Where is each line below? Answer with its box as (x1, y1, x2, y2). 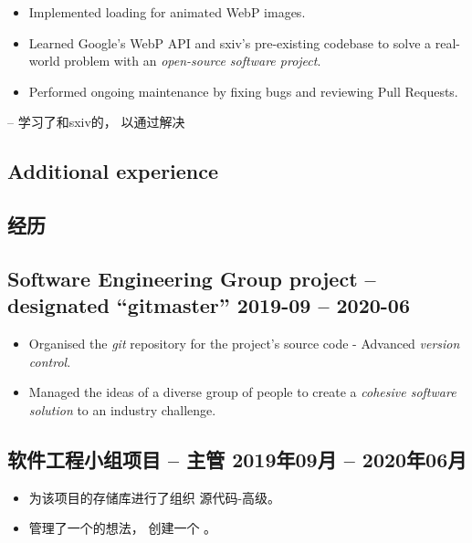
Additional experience (7, 157, 219, 185)
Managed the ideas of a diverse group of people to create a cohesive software (28, 382, 456, 402)
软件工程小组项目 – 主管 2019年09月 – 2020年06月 (7, 444, 467, 473)
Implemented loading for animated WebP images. (28, 3, 306, 21)
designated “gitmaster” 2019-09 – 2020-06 (7, 291, 410, 319)
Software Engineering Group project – (7, 264, 376, 292)
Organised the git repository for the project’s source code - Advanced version (28, 334, 460, 353)
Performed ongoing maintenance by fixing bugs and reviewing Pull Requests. (28, 81, 458, 100)
